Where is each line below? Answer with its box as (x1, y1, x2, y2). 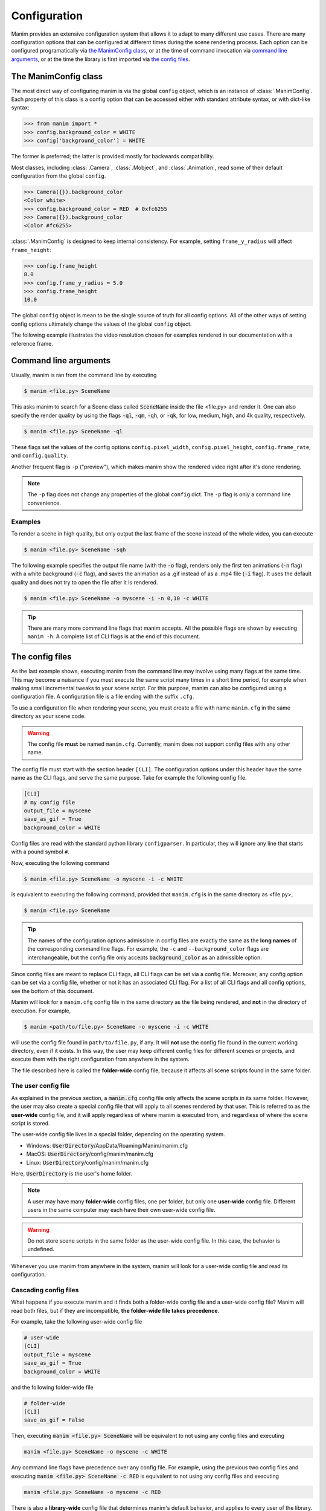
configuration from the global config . (11, 172, 106, 180)
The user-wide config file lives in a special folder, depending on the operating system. (11, 1131, 226, 1138)
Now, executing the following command (11, 859, 110, 867)
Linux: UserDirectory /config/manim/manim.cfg (26, 1159, 149, 1166)
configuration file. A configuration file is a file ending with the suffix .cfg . (11, 693, 194, 700)
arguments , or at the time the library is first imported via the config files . (11, 55, 190, 63)
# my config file (24, 798, 75, 806)
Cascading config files (11, 1286, 79, 1294)
